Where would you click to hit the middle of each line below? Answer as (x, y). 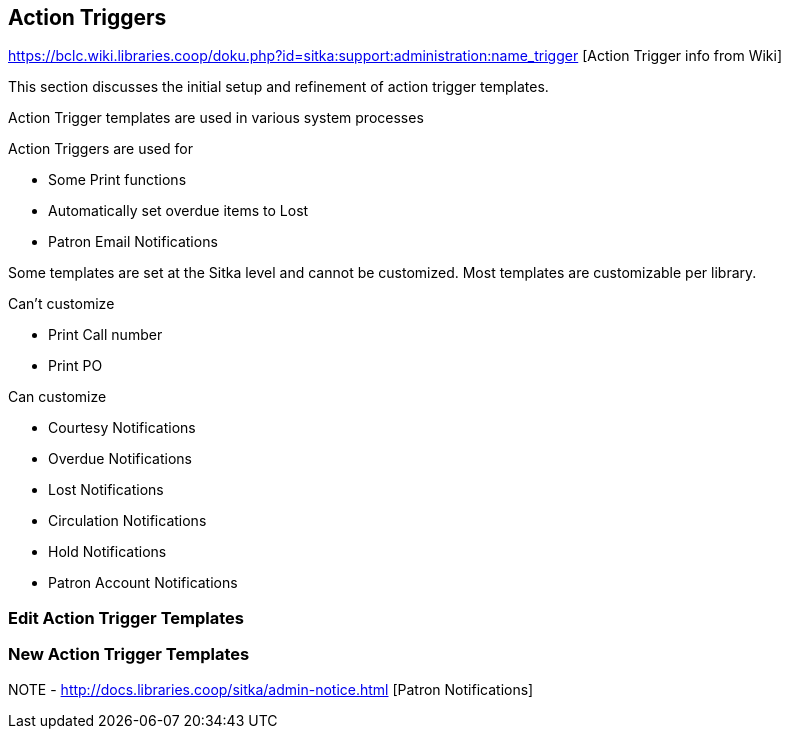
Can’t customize (61, 304)
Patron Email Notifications (133, 242)
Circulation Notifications (127, 521)
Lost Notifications (106, 490)
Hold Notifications (107, 552)
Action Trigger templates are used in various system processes (216, 118)
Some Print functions (117, 180)
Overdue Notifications (120, 459)
